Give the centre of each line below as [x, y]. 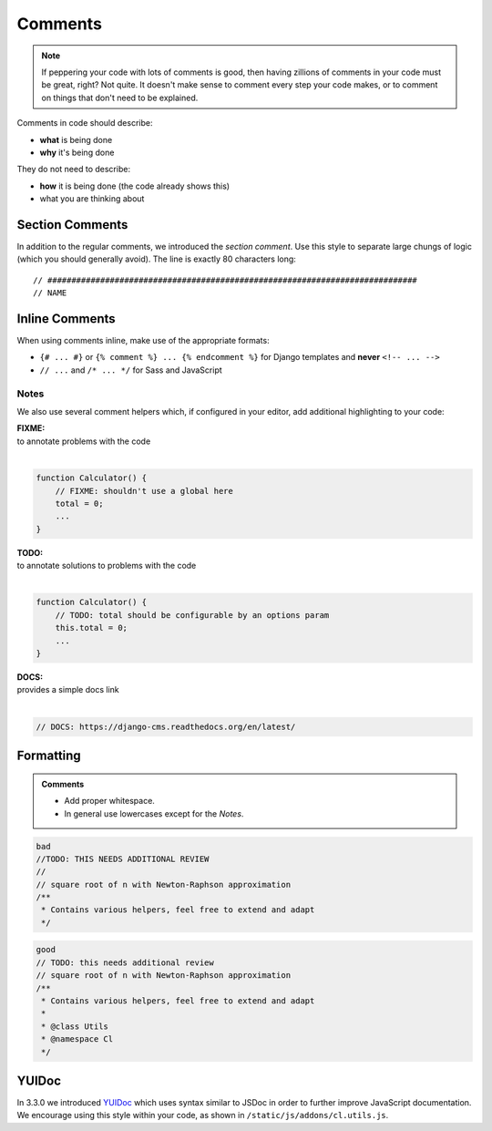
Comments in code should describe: [85, 123]
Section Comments [72, 225]
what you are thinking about [92, 199]
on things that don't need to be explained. [120, 98]
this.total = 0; [91, 628]
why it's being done [77, 152]
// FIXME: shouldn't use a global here [144, 491]
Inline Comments [66, 319]
